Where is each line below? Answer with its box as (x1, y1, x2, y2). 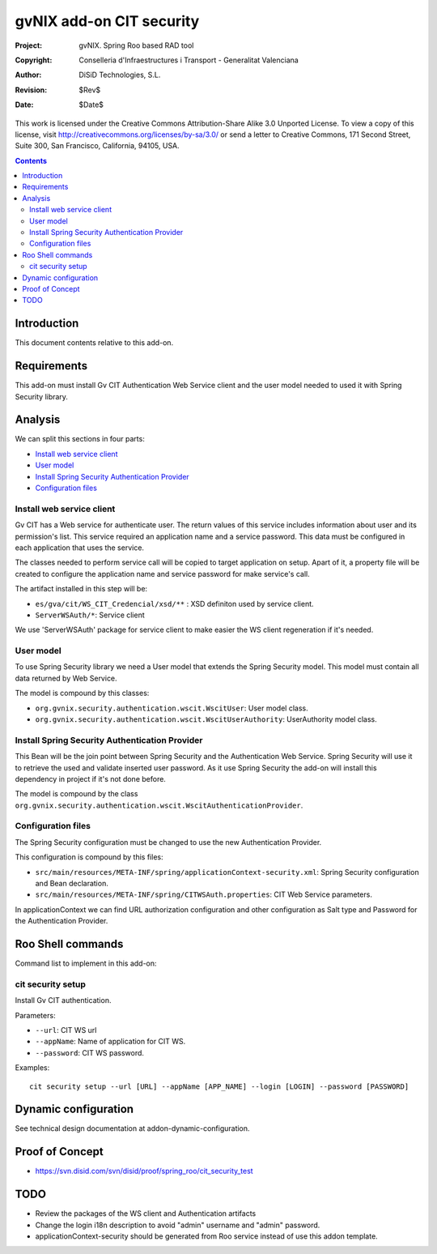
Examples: (15, 1063, 50, 1073)
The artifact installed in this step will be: (15, 584, 148, 594)
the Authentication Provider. (15, 916, 108, 926)
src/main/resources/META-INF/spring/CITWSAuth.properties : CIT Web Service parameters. (35, 889, 372, 899)
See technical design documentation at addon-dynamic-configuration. (15, 1124, 250, 1133)
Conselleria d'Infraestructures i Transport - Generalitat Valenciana (78, 55, 299, 65)
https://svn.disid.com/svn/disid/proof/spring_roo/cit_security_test (35, 1167, 254, 1176)
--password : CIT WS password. (35, 1047, 145, 1057)
